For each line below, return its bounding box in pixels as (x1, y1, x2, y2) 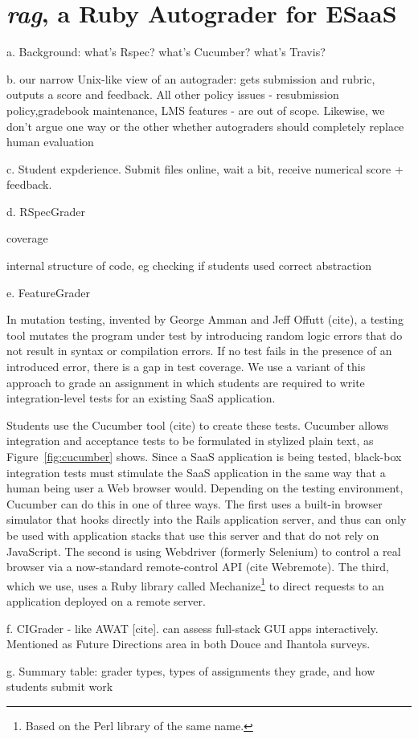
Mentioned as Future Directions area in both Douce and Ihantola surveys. (6, 635, 371, 652)
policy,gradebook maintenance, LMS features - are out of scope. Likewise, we (6, 101, 385, 118)
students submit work (6, 678, 113, 695)
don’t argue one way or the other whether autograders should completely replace (6, 117, 404, 134)
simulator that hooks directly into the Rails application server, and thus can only (6, 511, 407, 528)
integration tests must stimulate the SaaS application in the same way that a (6, 463, 386, 480)
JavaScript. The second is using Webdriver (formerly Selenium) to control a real (6, 542, 401, 559)
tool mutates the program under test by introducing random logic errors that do (6, 326, 403, 343)
